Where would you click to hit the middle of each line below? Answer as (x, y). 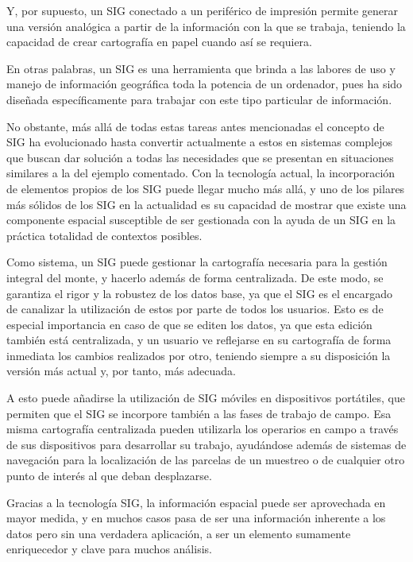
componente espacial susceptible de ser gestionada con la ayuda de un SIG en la (201, 220)
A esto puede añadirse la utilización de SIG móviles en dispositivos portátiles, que (206, 398)
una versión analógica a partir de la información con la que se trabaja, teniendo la (206, 26)
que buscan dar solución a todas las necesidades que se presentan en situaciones (200, 157)
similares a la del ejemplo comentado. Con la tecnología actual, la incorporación (201, 173)
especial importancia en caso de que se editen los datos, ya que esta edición (189, 324)
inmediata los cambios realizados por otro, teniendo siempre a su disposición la (199, 355)
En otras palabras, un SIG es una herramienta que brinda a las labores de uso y (201, 68)
